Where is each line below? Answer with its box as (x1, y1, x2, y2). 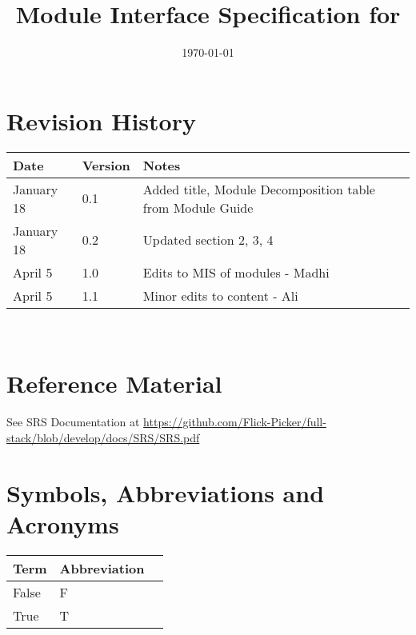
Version (82, 155, 130, 174)
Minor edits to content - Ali (142, 286, 298, 305)
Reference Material (6, 367, 222, 400)
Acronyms (6, 507, 119, 540)
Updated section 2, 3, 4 (142, 230, 274, 250)
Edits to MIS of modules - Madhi (142, 262, 330, 282)
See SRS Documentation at (6, 413, 140, 430)
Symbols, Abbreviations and (6, 476, 325, 509)
